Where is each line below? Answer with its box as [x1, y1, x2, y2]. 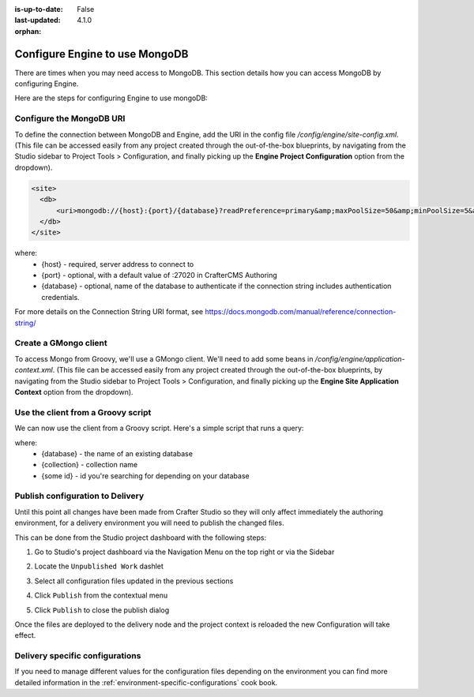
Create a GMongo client [14, 338, 107, 349]
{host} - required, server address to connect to [41, 259, 194, 268]
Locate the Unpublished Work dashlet [34, 561, 164, 571]
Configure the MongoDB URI [14, 113, 126, 124]
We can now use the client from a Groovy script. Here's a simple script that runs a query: [14, 423, 304, 433]
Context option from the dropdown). [14, 387, 134, 396]
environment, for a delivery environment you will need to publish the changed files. [14, 518, 284, 528]
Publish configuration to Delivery [14, 490, 145, 501]
